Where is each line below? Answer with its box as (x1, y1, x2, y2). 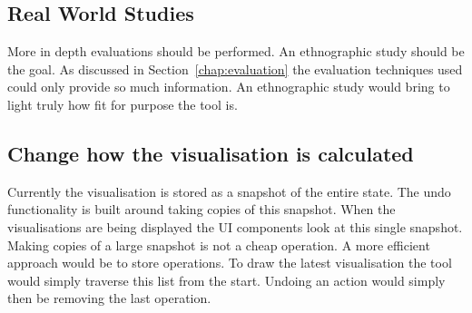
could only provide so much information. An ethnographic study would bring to (7, 77, 450, 96)
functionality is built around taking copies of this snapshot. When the (7, 200, 396, 219)
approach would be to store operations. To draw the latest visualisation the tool (7, 253, 452, 272)
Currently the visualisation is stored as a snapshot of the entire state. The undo (7, 181, 451, 201)
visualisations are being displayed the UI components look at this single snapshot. (7, 217, 463, 236)
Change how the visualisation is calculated (7, 139, 414, 167)
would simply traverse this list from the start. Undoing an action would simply (7, 270, 446, 289)
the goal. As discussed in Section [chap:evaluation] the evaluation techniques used (7, 59, 463, 78)
